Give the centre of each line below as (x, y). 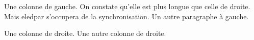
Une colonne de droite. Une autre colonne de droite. (85, 33)
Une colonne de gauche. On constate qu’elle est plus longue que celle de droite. (127, 6)
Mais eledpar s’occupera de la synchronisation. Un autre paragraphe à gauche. (126, 16)
